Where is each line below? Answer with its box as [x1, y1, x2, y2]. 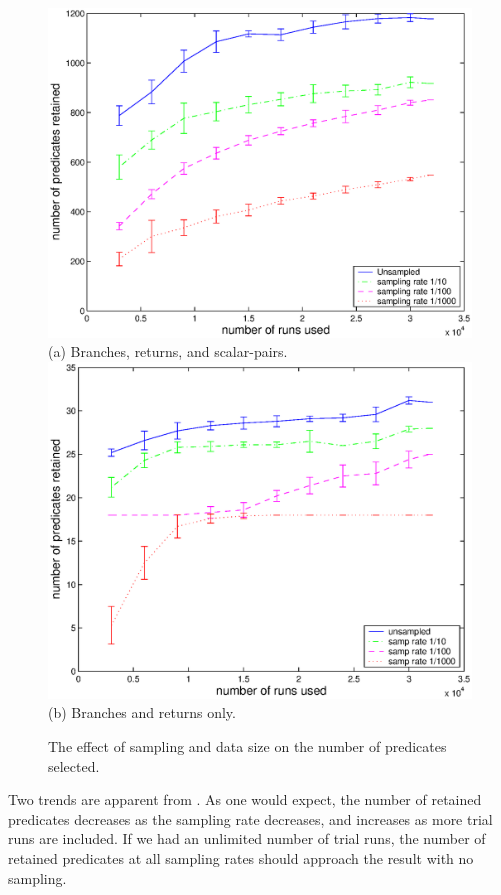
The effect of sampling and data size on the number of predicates [48, 736, 447, 757]
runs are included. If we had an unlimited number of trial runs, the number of [8, 828, 486, 849]
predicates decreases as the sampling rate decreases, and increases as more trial [8, 808, 493, 829]
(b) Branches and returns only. [48, 702, 236, 723]
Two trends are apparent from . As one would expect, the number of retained [8, 789, 482, 810]
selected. [48, 755, 100, 776]
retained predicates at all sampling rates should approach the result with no [8, 847, 474, 868]
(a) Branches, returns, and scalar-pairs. [48, 341, 288, 362]
